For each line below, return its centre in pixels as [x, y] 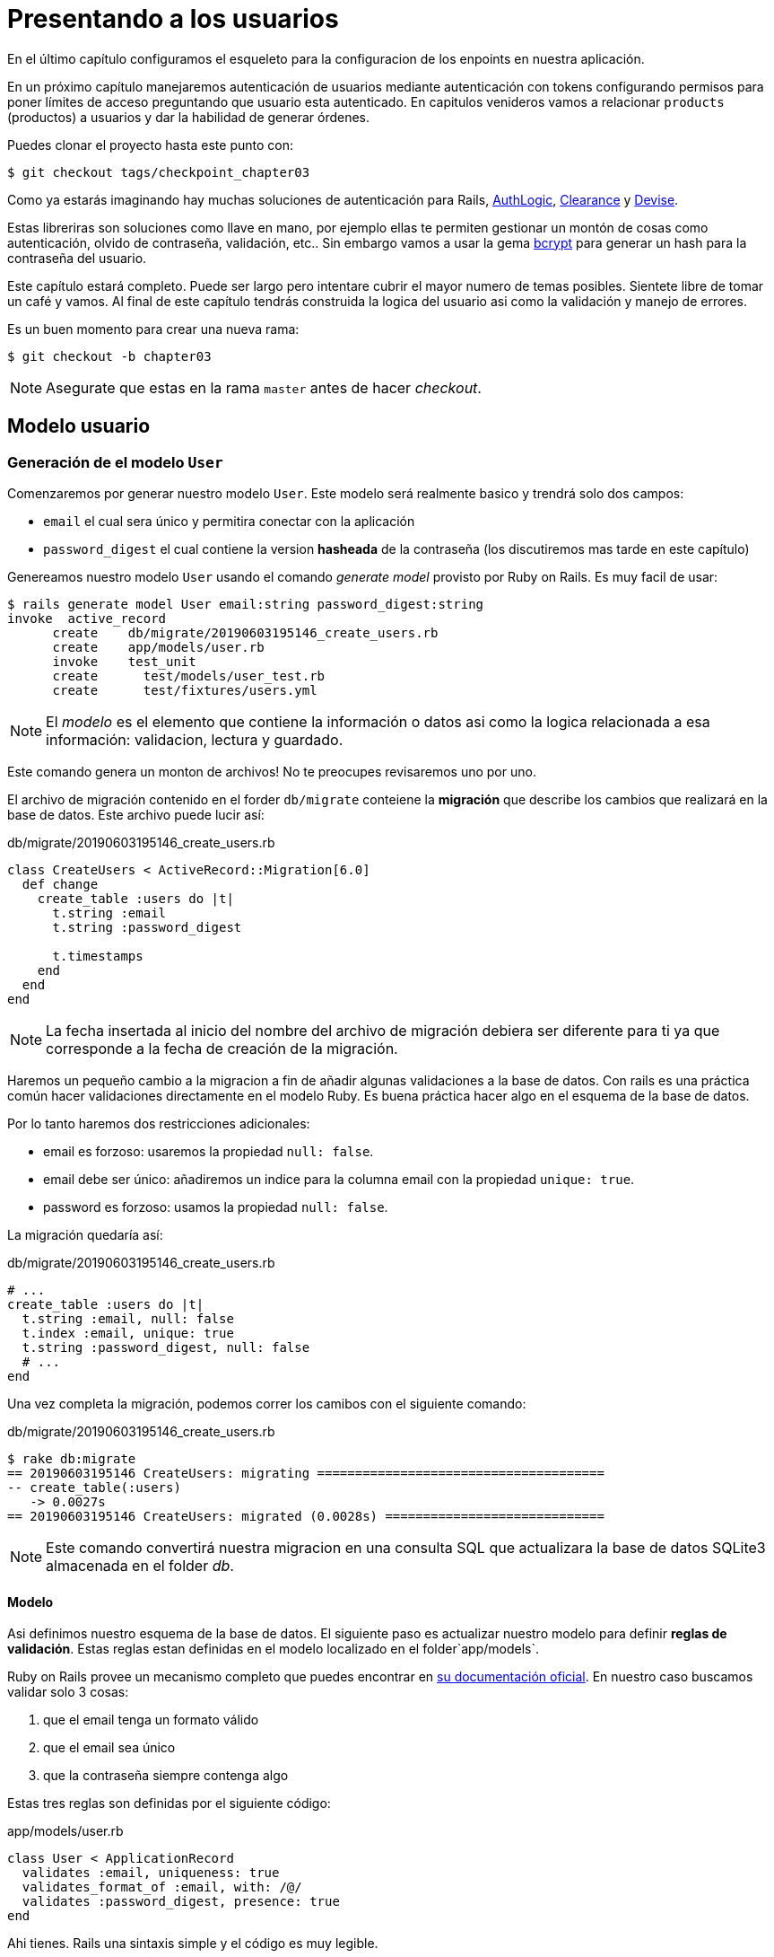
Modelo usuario [79, 426]
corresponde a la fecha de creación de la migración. [222, 1048]
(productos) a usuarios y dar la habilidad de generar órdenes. [189, 117]
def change [60, 884]
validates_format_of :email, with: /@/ [162, 1887]
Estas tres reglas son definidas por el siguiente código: [169, 1803]
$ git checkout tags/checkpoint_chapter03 [159, 172]
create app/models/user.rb [158, 647]
